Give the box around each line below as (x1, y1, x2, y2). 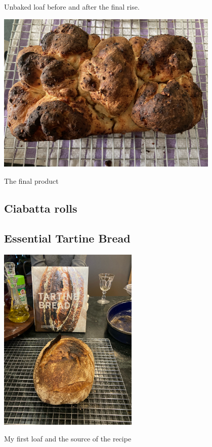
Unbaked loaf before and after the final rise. (4, 2, 140, 12)
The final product (4, 175, 59, 186)
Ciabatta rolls (4, 200, 77, 216)
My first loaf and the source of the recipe (4, 433, 132, 444)
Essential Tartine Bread (4, 230, 131, 246)
